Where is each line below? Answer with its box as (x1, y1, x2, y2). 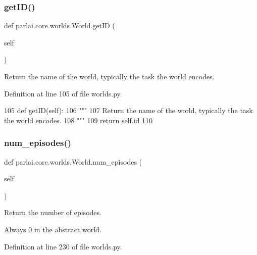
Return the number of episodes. (4, 207, 101, 218)
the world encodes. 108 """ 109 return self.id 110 (4, 115, 153, 125)
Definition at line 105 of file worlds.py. (4, 88, 122, 98)
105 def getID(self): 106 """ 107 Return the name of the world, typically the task (4, 105, 253, 116)
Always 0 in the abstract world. (4, 224, 101, 234)
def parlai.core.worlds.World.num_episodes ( (4, 156, 142, 167)
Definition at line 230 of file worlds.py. (4, 241, 122, 251)
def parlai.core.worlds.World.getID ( (4, 20, 115, 31)
